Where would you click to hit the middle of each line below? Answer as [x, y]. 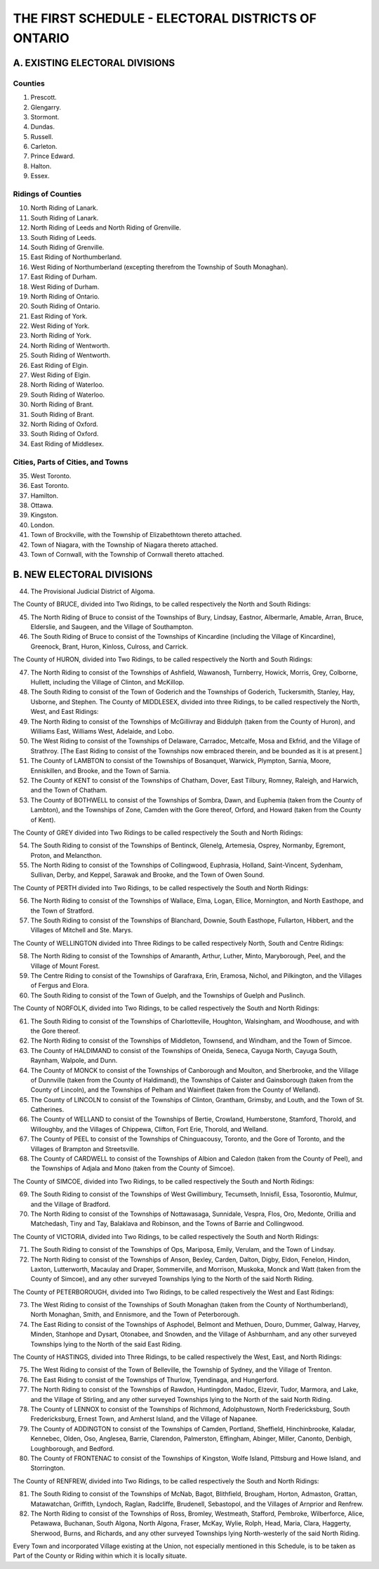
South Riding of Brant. [62, 414]
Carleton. [44, 147]
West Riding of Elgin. [60, 375]
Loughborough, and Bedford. [73, 1448]
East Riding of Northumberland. [76, 257]
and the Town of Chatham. [69, 790]
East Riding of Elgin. [59, 365]
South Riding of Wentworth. [71, 355]
